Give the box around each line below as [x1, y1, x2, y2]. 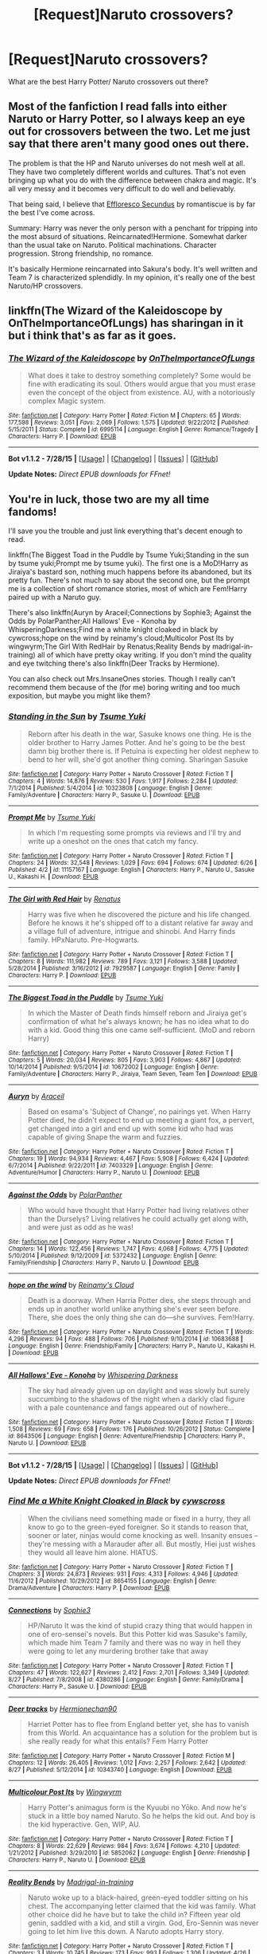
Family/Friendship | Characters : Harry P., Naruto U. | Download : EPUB [8, 1258, 199, 1266]
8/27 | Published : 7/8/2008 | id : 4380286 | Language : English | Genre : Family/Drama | [8, 1675, 244, 1683]
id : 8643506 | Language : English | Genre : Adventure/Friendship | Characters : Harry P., [8, 1432, 246, 1440]
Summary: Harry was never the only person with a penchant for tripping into [8, 223, 258, 233]
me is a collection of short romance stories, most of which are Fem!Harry [8, 584, 248, 594]
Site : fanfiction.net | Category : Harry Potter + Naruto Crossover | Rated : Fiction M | [8, 1752, 235, 1760]
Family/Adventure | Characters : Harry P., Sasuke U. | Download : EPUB [8, 791, 200, 798]
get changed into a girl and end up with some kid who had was [27, 1124, 234, 1133]
